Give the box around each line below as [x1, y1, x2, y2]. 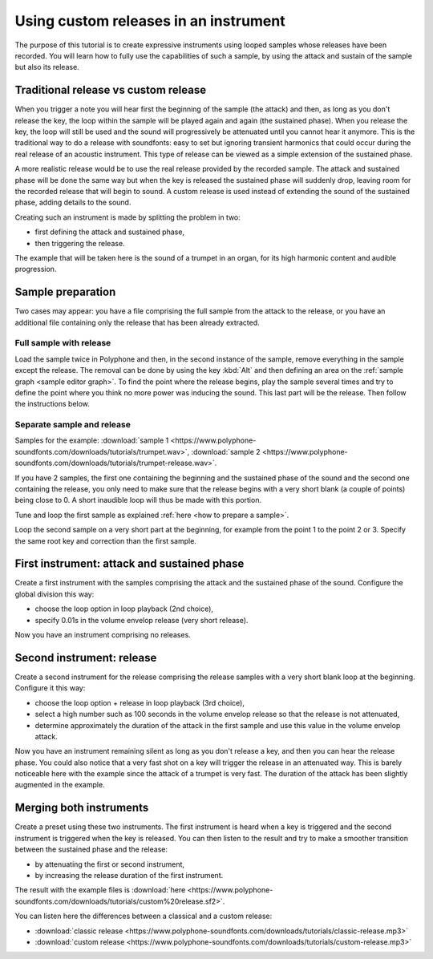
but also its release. [14, 63, 79, 72]
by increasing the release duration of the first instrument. [34, 870, 224, 880]
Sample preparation [14, 285, 116, 299]
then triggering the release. [34, 238, 125, 248]
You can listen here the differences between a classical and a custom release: [14, 911, 273, 921]
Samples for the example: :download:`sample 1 [14, 435, 169, 445]
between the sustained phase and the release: [14, 844, 168, 854]
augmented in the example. [14, 780, 105, 790]
